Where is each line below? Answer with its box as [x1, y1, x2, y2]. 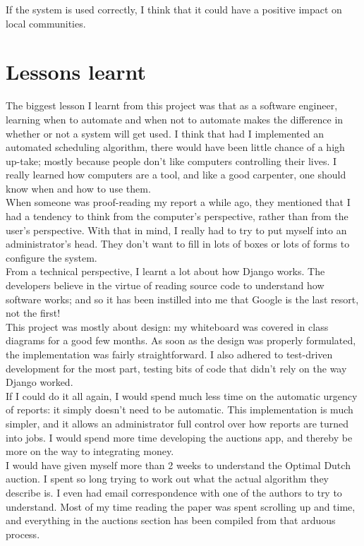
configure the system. [6, 250, 97, 265]
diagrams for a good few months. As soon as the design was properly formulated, [6, 333, 356, 348]
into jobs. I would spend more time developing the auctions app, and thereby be [6, 430, 353, 444]
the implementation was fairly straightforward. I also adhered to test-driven [6, 347, 333, 361]
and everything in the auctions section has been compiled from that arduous [6, 513, 336, 528]
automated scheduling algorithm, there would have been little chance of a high [6, 140, 345, 154]
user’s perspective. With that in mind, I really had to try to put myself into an [6, 222, 347, 237]
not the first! [6, 305, 61, 320]
